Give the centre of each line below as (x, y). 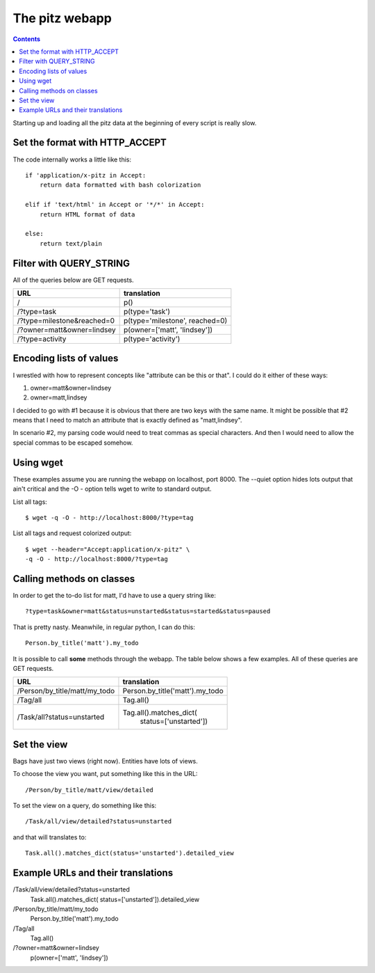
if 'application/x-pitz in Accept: (86, 175)
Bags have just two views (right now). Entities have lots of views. (105, 761)
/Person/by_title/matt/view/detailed (90, 790)
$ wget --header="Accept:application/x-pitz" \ (108, 549)
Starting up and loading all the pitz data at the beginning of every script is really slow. (135, 122)
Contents (27, 39)
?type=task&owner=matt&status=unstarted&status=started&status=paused (148, 611)
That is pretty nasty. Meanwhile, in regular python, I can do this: (104, 627)
